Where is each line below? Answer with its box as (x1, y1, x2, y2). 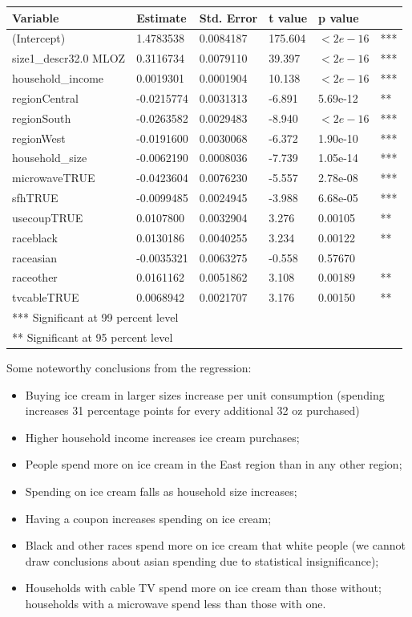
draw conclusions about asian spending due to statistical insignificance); (25, 552, 379, 569)
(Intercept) (12, 30, 66, 47)
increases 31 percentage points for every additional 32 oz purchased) (25, 402, 360, 419)
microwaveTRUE (12, 169, 95, 186)
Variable (12, 9, 59, 26)
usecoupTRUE (12, 209, 83, 225)
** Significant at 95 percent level (12, 329, 173, 345)
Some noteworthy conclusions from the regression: (6, 359, 252, 376)
